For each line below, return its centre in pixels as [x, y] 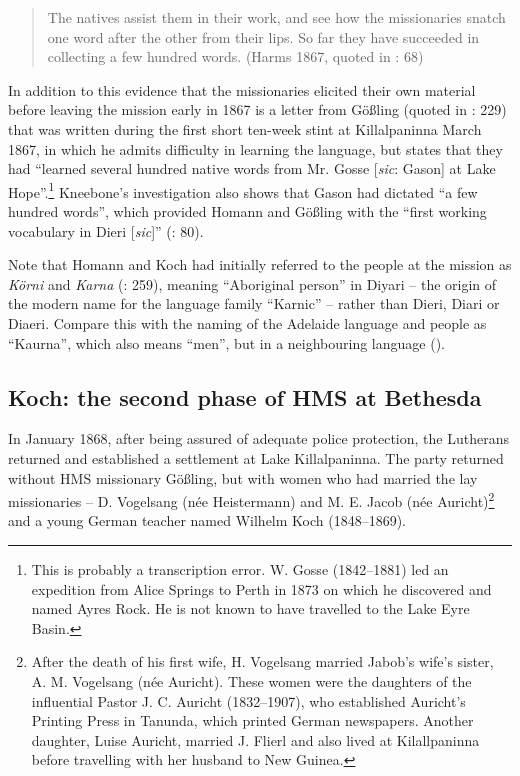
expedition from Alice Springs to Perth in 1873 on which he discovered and [261, 588]
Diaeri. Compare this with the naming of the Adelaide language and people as [247, 322]
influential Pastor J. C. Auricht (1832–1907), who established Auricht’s [248, 700]
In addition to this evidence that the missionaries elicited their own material [242, 89]
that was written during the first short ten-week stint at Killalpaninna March [245, 128]
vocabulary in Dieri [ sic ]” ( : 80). [106, 230]
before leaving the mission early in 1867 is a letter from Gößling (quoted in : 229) [257, 109]
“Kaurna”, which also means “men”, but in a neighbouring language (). [226, 342]
